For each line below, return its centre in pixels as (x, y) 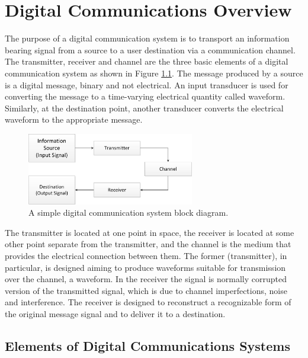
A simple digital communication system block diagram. (129, 212)
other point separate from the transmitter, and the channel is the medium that (148, 244)
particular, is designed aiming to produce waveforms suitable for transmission (145, 267)
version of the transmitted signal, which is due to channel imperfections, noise (146, 290)
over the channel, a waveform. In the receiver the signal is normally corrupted (146, 279)
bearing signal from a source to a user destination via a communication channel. (150, 49)
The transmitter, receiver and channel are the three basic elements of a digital (147, 61)
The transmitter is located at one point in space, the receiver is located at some (150, 232)
